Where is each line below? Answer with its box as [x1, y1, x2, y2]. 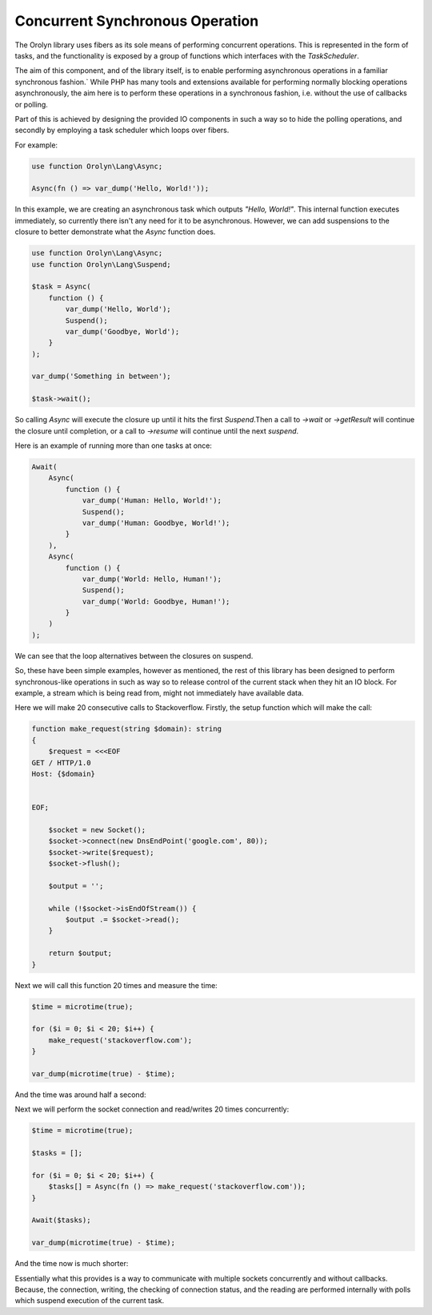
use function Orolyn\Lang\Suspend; [31, 260, 171, 268]
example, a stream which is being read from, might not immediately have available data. [14, 688, 304, 698]
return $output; [48, 949, 112, 958]
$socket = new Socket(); [48, 825, 146, 834]
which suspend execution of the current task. [14, 1296, 164, 1305]
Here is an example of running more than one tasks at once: [14, 441, 212, 450]
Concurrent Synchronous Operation [14, 12, 259, 30]
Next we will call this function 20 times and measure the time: [14, 980, 218, 990]
